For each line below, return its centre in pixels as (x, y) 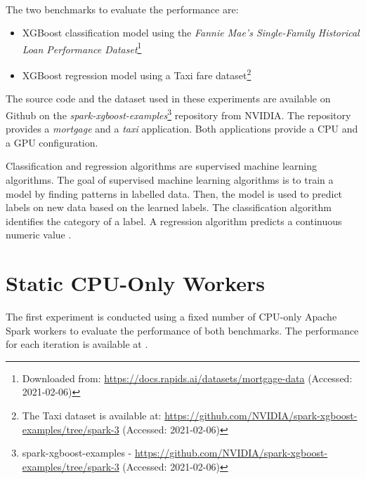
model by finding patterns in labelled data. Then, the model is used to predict (174, 193)
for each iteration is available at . (77, 344)
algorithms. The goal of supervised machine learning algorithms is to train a (170, 179)
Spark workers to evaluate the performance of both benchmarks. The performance (182, 330)
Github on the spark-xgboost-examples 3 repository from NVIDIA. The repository (178, 114)
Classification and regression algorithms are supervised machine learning (161, 166)
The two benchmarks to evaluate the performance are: (122, 9)
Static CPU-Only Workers (135, 283)
